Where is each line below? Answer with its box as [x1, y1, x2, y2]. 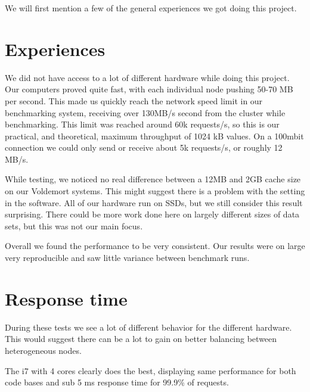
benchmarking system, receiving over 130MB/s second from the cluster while [5, 106, 286, 119]
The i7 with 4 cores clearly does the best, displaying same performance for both [5, 364, 296, 377]
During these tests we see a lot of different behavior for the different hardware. [5, 321, 292, 333]
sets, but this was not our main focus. [5, 219, 143, 232]
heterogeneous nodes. [5, 344, 82, 356]
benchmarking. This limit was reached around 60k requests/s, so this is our [5, 118, 280, 130]
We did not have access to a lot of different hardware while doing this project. [5, 71, 290, 83]
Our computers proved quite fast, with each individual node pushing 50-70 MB [5, 83, 293, 95]
